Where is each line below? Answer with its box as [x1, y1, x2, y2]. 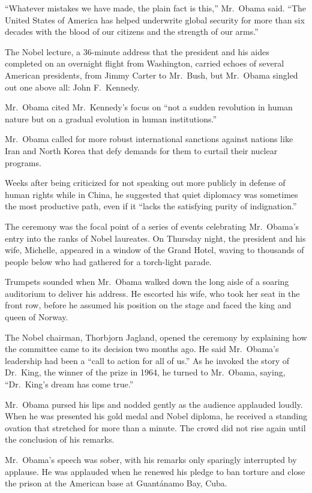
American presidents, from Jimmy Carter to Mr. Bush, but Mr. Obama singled [5, 68, 298, 81]
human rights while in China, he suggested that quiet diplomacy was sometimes [5, 188, 298, 200]
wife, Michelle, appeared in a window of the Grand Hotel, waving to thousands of [5, 244, 304, 256]
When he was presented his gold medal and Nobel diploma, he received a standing [5, 410, 307, 422]
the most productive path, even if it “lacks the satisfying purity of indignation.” [5, 200, 297, 212]
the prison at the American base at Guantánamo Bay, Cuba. [5, 477, 227, 489]
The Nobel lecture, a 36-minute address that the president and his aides [5, 45, 269, 58]
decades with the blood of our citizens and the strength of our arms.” [5, 25, 259, 38]
